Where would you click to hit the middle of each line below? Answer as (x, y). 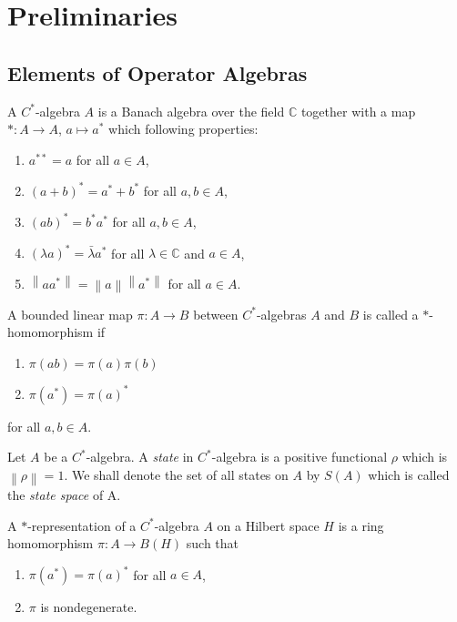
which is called (409, 474)
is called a (391, 314)
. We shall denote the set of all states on (176, 474)
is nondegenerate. (89, 607)
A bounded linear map (70, 314)
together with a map (358, 111)
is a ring (361, 525)
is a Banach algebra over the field (191, 111)
